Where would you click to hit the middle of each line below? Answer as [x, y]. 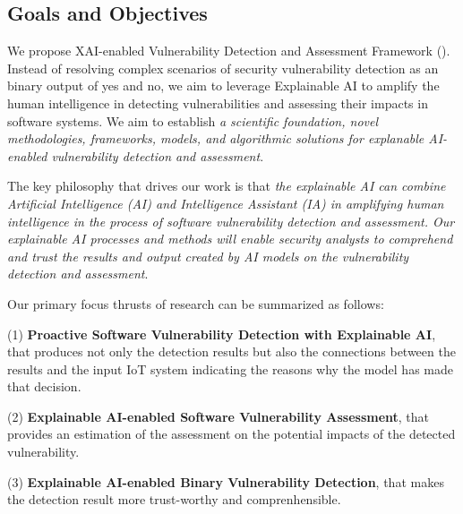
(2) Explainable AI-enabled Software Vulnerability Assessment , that [219, 416]
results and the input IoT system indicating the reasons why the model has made [230, 368]
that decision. [44, 386]
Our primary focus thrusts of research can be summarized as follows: [196, 303]
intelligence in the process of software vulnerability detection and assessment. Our [231, 221]
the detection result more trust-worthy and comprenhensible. [174, 499]
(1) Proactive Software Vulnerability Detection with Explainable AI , [222, 334]
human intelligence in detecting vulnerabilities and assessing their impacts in [218, 103]
